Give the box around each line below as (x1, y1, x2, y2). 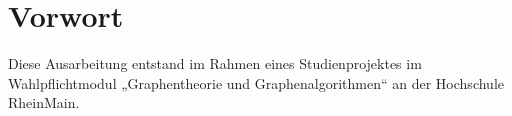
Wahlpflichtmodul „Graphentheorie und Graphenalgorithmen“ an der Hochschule (8, 72, 504, 93)
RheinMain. (8, 92, 80, 113)
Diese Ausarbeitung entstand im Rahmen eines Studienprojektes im (8, 53, 422, 74)
